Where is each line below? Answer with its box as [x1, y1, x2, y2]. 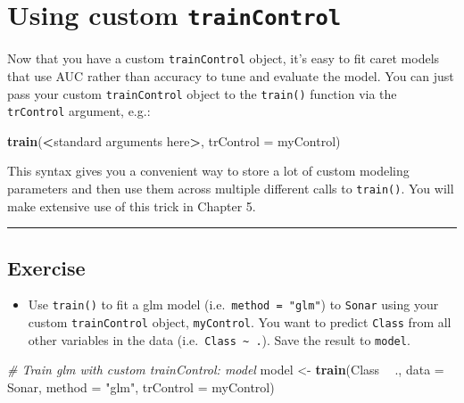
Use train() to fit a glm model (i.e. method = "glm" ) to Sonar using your [28, 295, 439, 314]
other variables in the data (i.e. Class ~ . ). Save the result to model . [28, 330, 410, 349]
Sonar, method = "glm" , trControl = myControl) [7, 378, 275, 397]
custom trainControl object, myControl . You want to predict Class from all [28, 313, 452, 332]
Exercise [7, 253, 86, 281]
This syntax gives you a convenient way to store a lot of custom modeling [7, 161, 410, 180]
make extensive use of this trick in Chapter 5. [7, 196, 256, 215]
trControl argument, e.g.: [7, 102, 151, 120]
